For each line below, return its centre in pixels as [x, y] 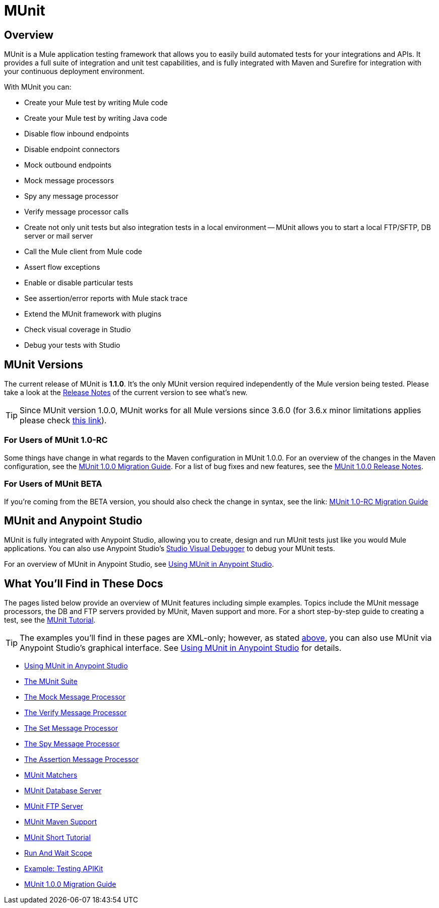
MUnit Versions [44, 364]
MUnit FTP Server [54, 806]
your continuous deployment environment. [75, 71]
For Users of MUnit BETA [53, 484]
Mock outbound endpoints [68, 165]
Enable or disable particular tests [79, 283]
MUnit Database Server [63, 791]
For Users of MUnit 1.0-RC [56, 440]
